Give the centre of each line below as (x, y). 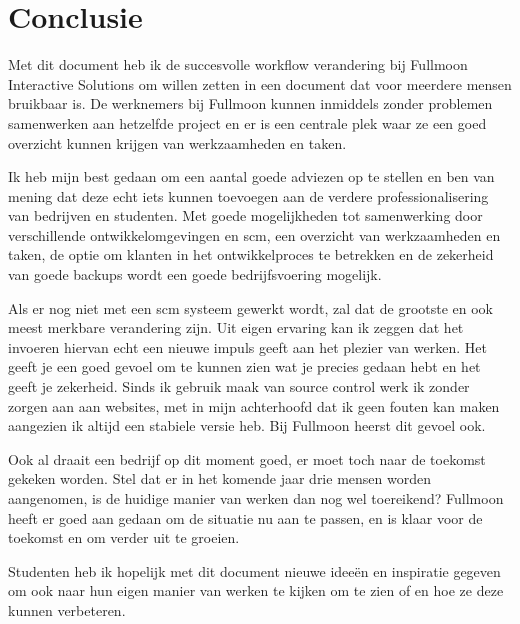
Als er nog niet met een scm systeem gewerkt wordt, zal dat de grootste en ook (251, 307)
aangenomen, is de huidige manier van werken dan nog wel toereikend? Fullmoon (256, 498)
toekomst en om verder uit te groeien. (124, 537)
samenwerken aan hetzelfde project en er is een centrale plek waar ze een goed (247, 122)
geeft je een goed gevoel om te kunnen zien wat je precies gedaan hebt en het (244, 366)
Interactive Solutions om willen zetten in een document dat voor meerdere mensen (260, 83)
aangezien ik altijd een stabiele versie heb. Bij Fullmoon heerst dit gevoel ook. (247, 425)
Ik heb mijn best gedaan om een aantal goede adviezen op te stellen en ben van (251, 176)
